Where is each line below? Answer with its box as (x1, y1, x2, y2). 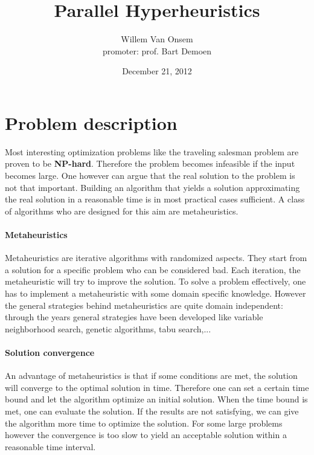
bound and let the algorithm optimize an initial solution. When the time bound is (5, 393, 308, 405)
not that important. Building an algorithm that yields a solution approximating (5, 181, 300, 193)
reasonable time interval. (5, 440, 96, 453)
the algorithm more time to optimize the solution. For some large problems (5, 416, 283, 429)
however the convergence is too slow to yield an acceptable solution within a (5, 428, 287, 441)
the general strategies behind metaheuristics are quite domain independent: (5, 298, 283, 311)
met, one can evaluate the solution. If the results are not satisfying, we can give (5, 404, 299, 417)
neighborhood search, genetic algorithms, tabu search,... (5, 322, 211, 335)
